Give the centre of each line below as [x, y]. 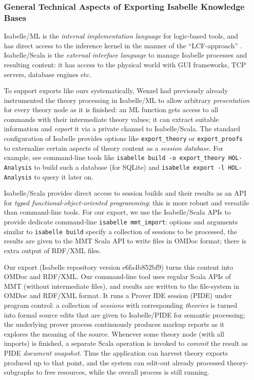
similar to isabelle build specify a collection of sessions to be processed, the [121, 231]
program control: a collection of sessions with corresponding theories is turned [121, 305]
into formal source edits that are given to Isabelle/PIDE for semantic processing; [125, 314]
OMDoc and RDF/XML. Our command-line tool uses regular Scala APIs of [117, 276]
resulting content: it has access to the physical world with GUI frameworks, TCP [125, 64]
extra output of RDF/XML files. [53, 250]
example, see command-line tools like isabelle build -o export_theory [115, 157]
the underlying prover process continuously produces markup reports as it [114, 324]
